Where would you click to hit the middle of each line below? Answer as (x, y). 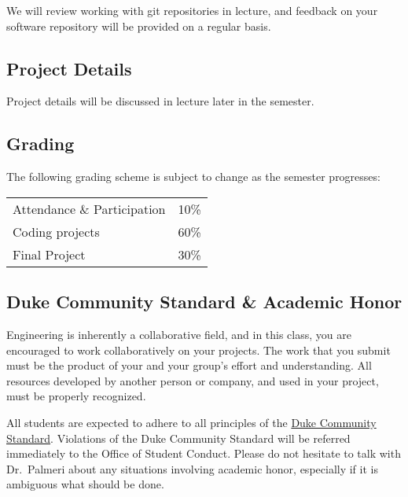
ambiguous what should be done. (85, 484)
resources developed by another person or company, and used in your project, (193, 380)
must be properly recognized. (76, 396)
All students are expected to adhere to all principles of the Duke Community (191, 422)
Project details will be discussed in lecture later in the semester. (160, 101)
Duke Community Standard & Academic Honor (204, 302)
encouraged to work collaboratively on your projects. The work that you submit (198, 350)
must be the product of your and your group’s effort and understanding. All (189, 365)
